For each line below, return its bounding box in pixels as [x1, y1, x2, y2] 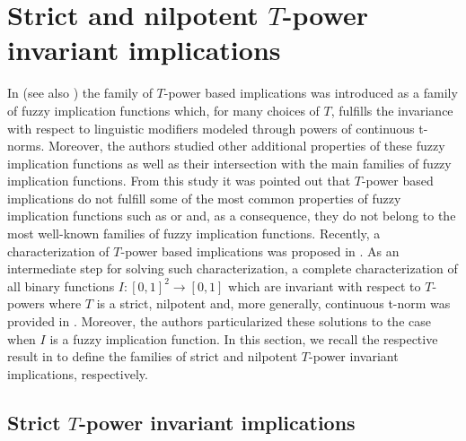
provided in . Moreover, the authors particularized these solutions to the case [7, 312, 431, 331]
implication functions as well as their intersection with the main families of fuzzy [7, 153, 452, 172]
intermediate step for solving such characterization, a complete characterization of [7, 259, 458, 278]
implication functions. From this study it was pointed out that [7, 171, 351, 190]
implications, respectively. [7, 364, 148, 383]
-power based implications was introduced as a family [163, 83, 458, 102]
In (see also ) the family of [7, 83, 153, 102]
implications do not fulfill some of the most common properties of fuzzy [7, 188, 401, 207]
